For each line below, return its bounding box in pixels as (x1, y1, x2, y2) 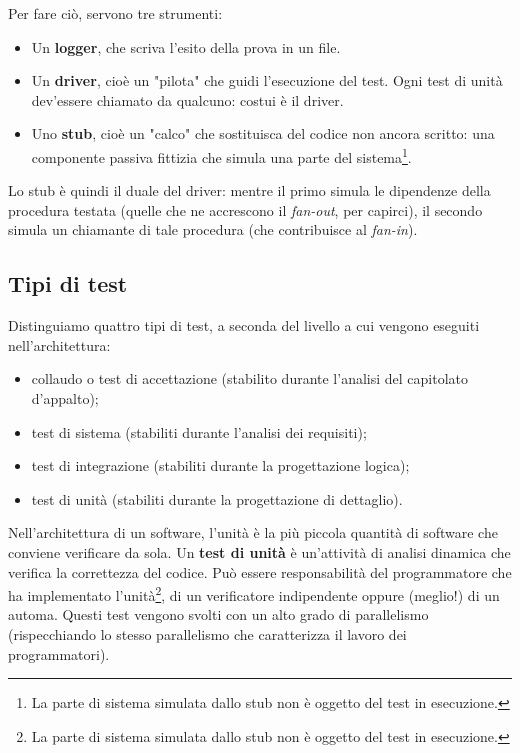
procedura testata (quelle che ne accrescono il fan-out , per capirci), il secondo (8, 199, 483, 220)
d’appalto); (31, 387, 99, 408)
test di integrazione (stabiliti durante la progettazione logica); (31, 455, 410, 476)
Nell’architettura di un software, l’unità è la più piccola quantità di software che (8, 522, 498, 543)
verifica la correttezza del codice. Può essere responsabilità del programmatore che (8, 561, 512, 582)
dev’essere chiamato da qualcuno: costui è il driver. (31, 89, 344, 110)
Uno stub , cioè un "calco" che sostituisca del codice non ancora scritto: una (31, 123, 495, 144)
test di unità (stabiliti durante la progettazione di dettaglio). (31, 488, 403, 509)
